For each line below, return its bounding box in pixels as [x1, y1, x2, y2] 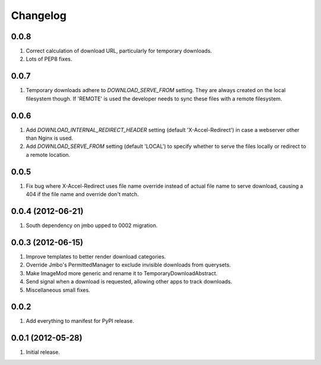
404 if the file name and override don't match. [26, 191, 139, 198]
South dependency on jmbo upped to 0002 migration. [26, 222, 158, 229]
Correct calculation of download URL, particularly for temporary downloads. [26, 48, 212, 55]
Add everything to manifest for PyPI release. [26, 317, 134, 325]
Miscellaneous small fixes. [26, 286, 90, 294]
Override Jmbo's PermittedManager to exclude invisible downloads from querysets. [26, 262, 231, 269]
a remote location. [26, 151, 71, 158]
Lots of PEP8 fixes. [26, 55, 73, 62]
